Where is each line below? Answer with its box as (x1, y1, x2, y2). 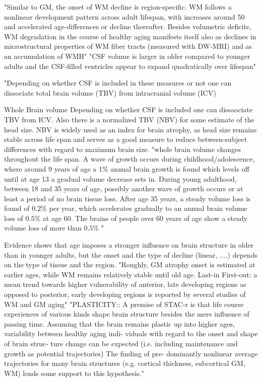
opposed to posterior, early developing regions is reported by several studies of (4, 289, 246, 299)
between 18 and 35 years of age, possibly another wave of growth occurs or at (4, 183, 243, 194)
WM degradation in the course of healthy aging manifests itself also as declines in (4, 31, 256, 41)
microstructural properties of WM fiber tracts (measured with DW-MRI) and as (4, 41, 252, 51)
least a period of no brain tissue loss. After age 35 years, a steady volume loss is (4, 193, 251, 203)
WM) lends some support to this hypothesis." (4, 367, 144, 378)
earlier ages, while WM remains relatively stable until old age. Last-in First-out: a (4, 269, 257, 279)
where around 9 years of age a (4, 163, 97, 174)
